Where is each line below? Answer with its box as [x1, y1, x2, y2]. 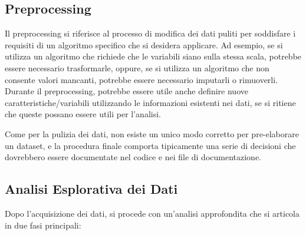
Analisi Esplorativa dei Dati [5, 180, 178, 198]
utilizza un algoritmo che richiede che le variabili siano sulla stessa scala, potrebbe [5, 50, 302, 62]
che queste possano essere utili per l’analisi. [5, 108, 161, 120]
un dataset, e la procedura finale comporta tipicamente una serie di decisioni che [5, 139, 296, 151]
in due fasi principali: [5, 219, 81, 231]
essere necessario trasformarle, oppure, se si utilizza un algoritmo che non [5, 61, 269, 74]
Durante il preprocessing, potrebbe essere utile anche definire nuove [5, 85, 248, 97]
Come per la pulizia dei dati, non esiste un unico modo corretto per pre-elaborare [5, 127, 299, 140]
